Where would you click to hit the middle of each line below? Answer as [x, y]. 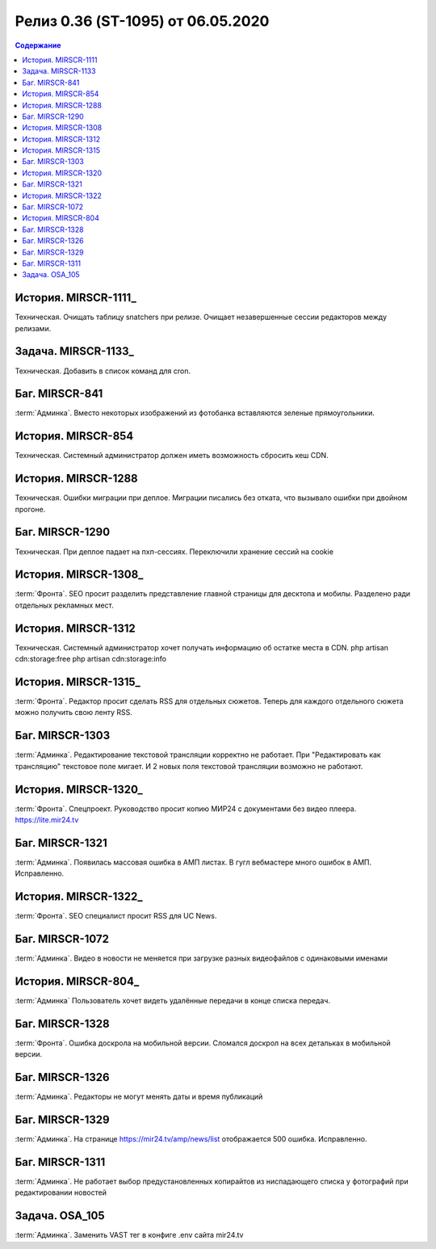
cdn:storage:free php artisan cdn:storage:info [91, 659]
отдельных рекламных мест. [65, 605]
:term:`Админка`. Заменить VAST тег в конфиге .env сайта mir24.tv [129, 1235]
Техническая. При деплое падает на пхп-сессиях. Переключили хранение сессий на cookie [174, 551]
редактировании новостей [61, 1192]
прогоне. [30, 509]
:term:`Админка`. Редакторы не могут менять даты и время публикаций [139, 1097]
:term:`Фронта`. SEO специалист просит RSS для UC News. [116, 916]
